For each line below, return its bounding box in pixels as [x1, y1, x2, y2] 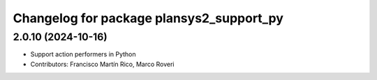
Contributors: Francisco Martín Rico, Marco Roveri [30, 60, 175, 68]
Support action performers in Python [30, 50, 136, 58]
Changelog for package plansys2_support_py [13, 10, 284, 26]
